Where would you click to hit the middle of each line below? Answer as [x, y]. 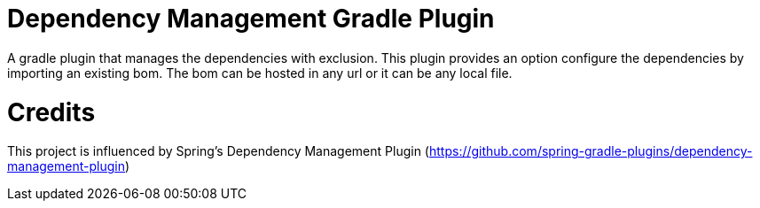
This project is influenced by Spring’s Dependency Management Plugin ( [218, 151]
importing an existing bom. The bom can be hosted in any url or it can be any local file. [260, 73]
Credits [51, 112]
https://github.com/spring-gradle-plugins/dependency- [591, 151]
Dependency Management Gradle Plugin [251, 19]
